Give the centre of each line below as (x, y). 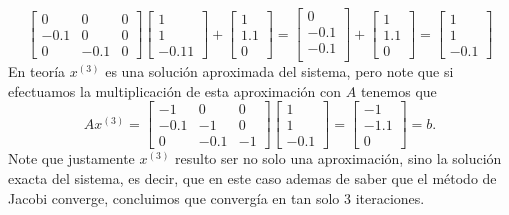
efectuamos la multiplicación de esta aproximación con (175, 90)
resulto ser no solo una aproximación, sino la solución (338, 158)
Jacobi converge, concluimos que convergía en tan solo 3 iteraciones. (216, 197)
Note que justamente (71, 158)
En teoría (37, 71)
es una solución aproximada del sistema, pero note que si (279, 71)
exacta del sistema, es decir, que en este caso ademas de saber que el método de (252, 178)
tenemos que (398, 90)
